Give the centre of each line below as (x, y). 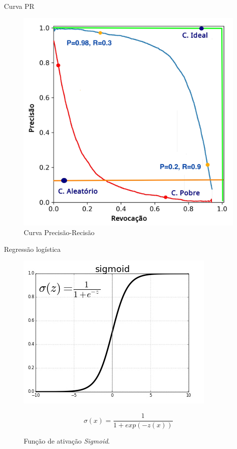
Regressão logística (32, 249)
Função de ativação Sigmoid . (67, 441)
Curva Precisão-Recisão (59, 232)
